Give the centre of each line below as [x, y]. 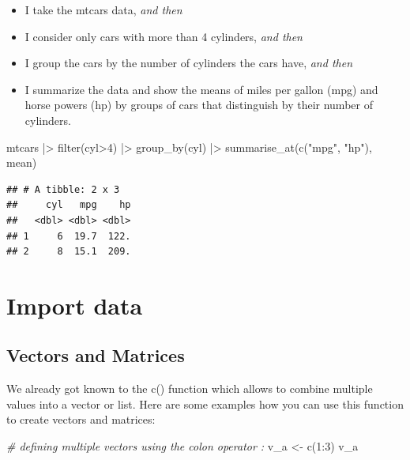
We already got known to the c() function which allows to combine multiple [190, 388]
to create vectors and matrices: [81, 419]
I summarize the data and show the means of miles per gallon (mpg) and [201, 89]
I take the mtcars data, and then [103, 9]
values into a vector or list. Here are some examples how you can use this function [205, 403]
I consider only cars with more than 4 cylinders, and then [164, 36]
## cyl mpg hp [69, 205]
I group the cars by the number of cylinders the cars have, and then [189, 63]
